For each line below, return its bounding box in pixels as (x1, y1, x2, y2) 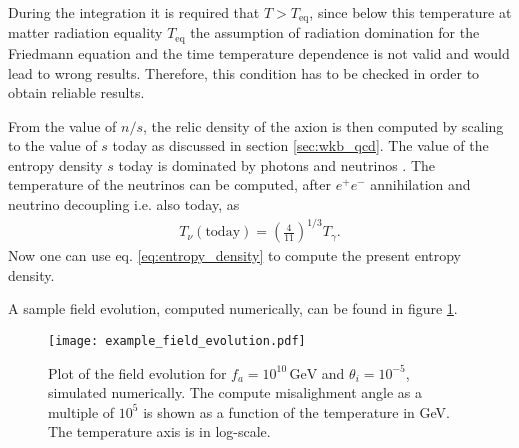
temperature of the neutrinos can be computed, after (8, 174, 332, 195)
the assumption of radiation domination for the (190, 22, 480, 43)
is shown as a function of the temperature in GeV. (143, 401, 450, 422)
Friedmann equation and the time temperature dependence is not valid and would (8, 42, 510, 63)
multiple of (48, 401, 115, 422)
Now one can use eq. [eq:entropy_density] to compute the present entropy (8, 245, 461, 266)
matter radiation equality (8, 22, 163, 43)
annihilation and (370, 174, 471, 195)
